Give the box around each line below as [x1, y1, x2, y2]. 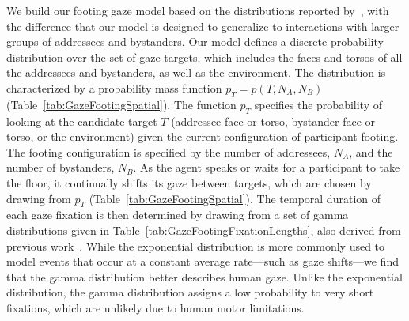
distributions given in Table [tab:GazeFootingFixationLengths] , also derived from [6, 221, 401, 238]
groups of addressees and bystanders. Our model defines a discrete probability [6, 33, 384, 50]
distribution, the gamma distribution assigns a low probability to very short [6, 284, 374, 300]
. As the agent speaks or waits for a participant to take [133, 159, 400, 176]
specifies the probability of [254, 96, 382, 112]
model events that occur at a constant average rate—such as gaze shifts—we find [6, 253, 399, 270]
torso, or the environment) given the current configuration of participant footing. [6, 128, 399, 145]
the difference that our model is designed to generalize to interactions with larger [6, 17, 400, 34]
